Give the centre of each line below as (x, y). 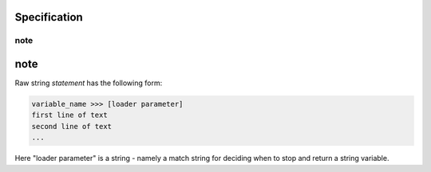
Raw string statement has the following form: (89, 83)
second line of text (71, 126)
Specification (49, 17)
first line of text (69, 115)
